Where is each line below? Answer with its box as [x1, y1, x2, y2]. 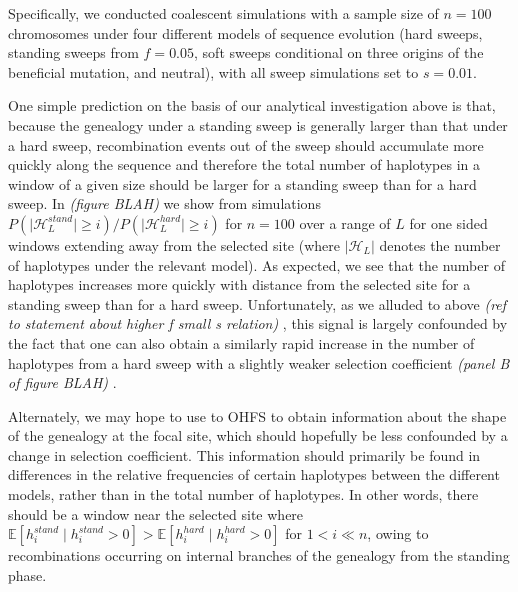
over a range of [299, 212, 391, 233]
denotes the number [379, 234, 501, 255]
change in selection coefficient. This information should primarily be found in [8, 444, 481, 465]
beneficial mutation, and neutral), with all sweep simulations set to [8, 61, 419, 82]
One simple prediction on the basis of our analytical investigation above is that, [8, 95, 496, 116]
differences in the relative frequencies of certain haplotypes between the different [8, 464, 500, 485]
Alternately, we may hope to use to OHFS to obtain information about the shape [8, 405, 507, 426]
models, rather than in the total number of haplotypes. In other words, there [8, 484, 479, 505]
